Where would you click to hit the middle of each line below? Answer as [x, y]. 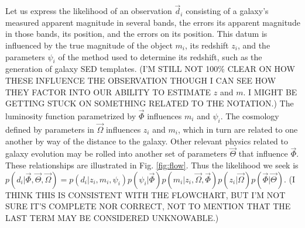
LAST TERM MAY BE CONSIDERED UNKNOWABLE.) [112, 217]
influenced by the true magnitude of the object [89, 45]
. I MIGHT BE [270, 91]
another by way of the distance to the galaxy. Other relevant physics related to [147, 141]
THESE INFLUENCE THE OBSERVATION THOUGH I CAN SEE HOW [141, 80]
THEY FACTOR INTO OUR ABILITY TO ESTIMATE [108, 91]
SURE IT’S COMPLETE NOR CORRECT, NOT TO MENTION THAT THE [148, 206]
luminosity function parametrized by [71, 115]
